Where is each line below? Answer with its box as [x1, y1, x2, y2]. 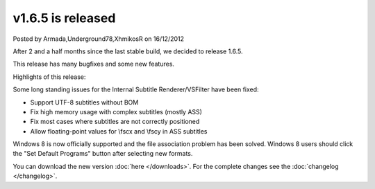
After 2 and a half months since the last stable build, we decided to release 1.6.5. [12, 47, 243, 55]
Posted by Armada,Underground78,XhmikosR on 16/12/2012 [12, 35, 184, 43]
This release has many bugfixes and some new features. [12, 60, 175, 69]
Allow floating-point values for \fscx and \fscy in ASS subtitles [30, 127, 208, 135]
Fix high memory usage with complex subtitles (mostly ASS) [30, 107, 203, 116]
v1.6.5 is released [12, 10, 116, 26]
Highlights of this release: [12, 73, 86, 81]
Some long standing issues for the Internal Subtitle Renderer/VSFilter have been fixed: [12, 85, 260, 93]
